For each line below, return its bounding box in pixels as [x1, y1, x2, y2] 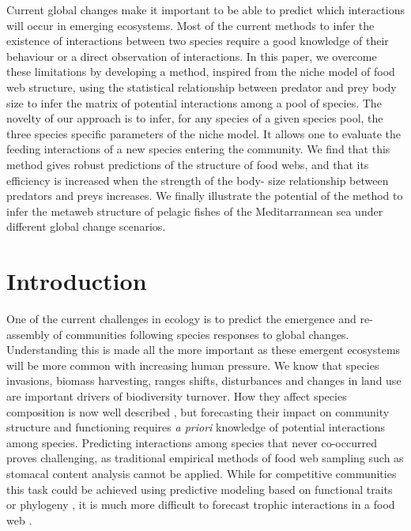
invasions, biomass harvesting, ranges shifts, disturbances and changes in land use [6, 372, 402, 389]
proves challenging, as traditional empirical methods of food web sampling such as [6, 450, 404, 466]
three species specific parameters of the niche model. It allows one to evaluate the [6, 125, 401, 141]
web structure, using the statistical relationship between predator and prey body [6, 78, 397, 95]
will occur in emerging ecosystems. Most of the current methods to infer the [6, 17, 375, 33]
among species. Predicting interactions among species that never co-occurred [6, 434, 377, 450]
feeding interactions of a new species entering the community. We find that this [6, 141, 390, 157]
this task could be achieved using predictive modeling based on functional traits [6, 480, 393, 497]
